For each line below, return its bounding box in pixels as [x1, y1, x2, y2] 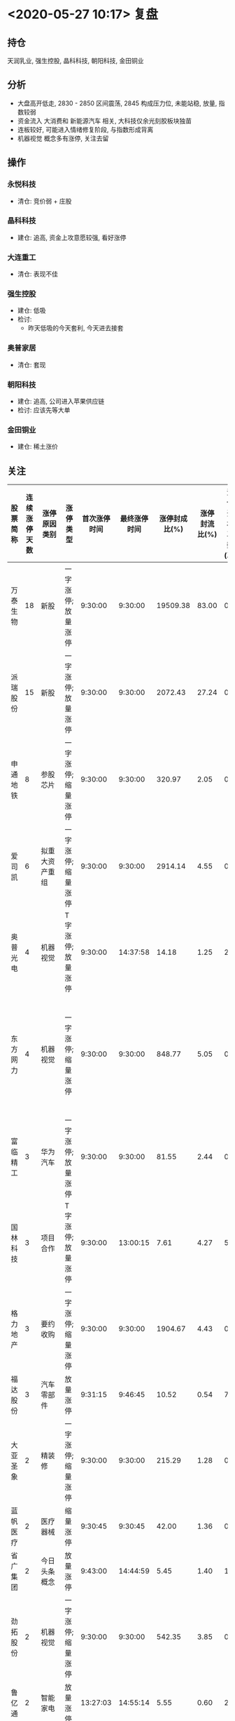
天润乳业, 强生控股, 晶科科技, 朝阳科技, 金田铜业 [7, 57, 144, 65]
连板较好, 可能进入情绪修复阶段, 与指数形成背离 [17, 125, 154, 133]
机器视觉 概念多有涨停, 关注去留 [17, 134, 109, 143]
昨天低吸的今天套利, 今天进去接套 [27, 324, 124, 332]
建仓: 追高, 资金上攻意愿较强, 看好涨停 [17, 233, 127, 242]
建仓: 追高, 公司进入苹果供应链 [17, 397, 105, 405]
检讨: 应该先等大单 [17, 405, 71, 414]
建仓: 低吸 [17, 306, 46, 315]
